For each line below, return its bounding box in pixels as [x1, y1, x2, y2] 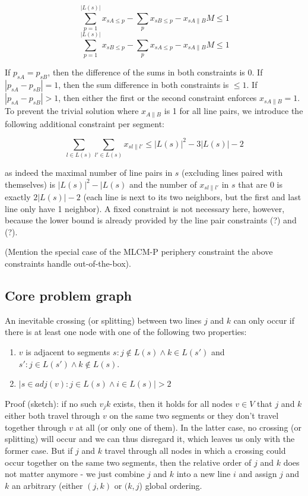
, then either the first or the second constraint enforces [58, 91, 257, 104]
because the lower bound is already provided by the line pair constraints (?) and [5, 214, 297, 226]
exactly [5, 191, 31, 203]
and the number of [129, 178, 197, 190]
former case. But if [5, 444, 73, 456]
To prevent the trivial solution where [5, 105, 139, 117]
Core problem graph [5, 286, 132, 304]
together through [5, 421, 66, 433]
